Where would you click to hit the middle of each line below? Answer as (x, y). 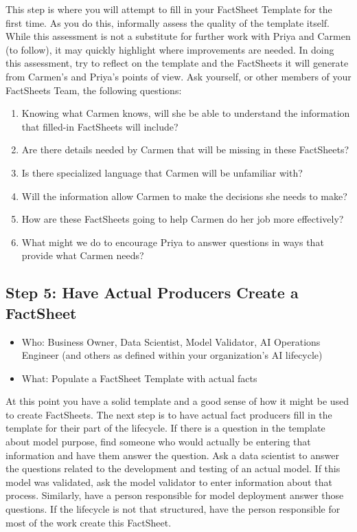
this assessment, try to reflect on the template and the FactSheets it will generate (177, 63)
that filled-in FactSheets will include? (100, 126)
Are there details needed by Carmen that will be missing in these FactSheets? (185, 149)
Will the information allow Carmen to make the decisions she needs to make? (184, 196)
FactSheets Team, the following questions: (94, 90)
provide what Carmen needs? (83, 255)
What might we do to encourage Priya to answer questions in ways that (173, 242)
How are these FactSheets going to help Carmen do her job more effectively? (183, 219)
